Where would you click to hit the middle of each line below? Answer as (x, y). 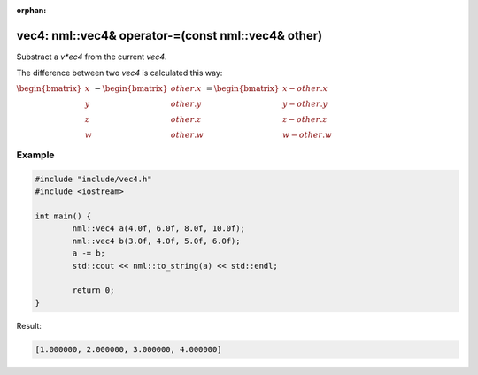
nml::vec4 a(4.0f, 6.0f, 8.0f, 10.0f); (158, 229)
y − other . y (305, 103)
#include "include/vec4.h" (93, 179)
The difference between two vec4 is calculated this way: (119, 73)
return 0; (93, 291)
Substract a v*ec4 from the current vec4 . (92, 57)
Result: (29, 325)
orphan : (31, 10)
